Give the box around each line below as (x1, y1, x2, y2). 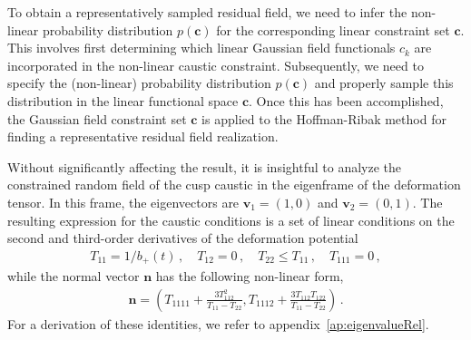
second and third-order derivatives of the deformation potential (7, 228, 358, 248)
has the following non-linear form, (155, 267, 344, 286)
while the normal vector (7, 267, 140, 286)
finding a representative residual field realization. (7, 127, 279, 146)
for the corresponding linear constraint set (216, 20, 450, 39)
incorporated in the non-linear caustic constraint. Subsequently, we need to (7, 55, 424, 74)
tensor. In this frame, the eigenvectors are (7, 192, 240, 211)
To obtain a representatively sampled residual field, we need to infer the (7, 3, 407, 21)
